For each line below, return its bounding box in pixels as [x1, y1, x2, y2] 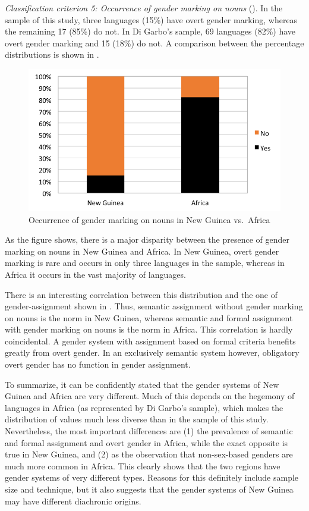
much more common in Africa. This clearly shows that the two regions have [5, 459, 280, 472]
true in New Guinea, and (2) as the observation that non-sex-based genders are [5, 448, 293, 460]
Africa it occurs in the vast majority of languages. [5, 268, 186, 280]
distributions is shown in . [5, 48, 99, 61]
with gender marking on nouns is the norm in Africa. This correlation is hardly [5, 323, 293, 336]
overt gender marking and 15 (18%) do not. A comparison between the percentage [5, 36, 304, 49]
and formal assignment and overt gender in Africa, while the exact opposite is [5, 436, 288, 449]
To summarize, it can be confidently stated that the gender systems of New [5, 378, 279, 390]
